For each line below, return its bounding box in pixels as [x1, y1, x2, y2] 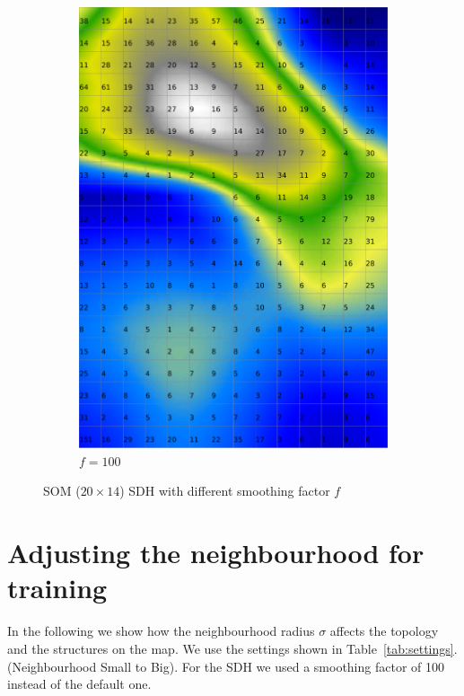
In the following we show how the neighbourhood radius [7, 621, 315, 640]
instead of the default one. [7, 674, 152, 693]
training [7, 569, 108, 606]
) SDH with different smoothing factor [119, 481, 330, 500]
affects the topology [329, 621, 439, 640]
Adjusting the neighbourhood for [7, 534, 425, 571]
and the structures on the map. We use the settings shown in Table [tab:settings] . [7, 639, 458, 657]
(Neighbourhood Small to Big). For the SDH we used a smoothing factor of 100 [7, 656, 444, 675]
